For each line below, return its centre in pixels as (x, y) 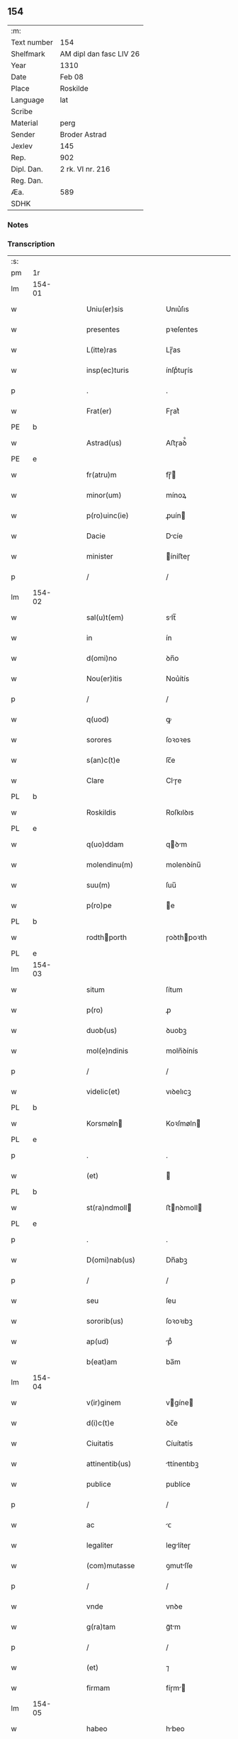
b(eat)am (102, 1362)
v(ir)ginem (104, 1403)
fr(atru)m (101, 475)
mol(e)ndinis (107, 1051)
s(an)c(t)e (103, 760)
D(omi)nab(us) (111, 1260)
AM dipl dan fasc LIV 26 (100, 54)
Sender (23, 134)
